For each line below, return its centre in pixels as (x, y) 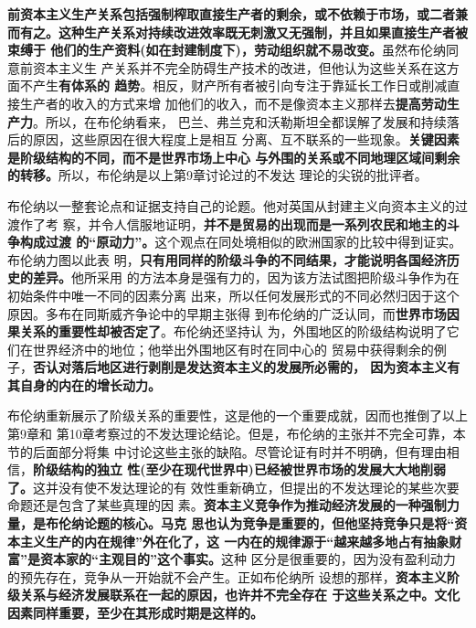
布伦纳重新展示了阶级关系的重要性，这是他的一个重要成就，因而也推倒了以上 (238, 415)
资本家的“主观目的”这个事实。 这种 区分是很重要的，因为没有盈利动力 (248, 559)
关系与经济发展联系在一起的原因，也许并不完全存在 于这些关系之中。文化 (240, 595)
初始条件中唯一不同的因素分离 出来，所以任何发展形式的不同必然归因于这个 (233, 295)
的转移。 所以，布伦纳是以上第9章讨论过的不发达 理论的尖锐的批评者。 (217, 175)
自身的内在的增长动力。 (90, 384)
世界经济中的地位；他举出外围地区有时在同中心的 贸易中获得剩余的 (233, 349)
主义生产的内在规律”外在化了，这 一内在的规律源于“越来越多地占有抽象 (234, 541)
